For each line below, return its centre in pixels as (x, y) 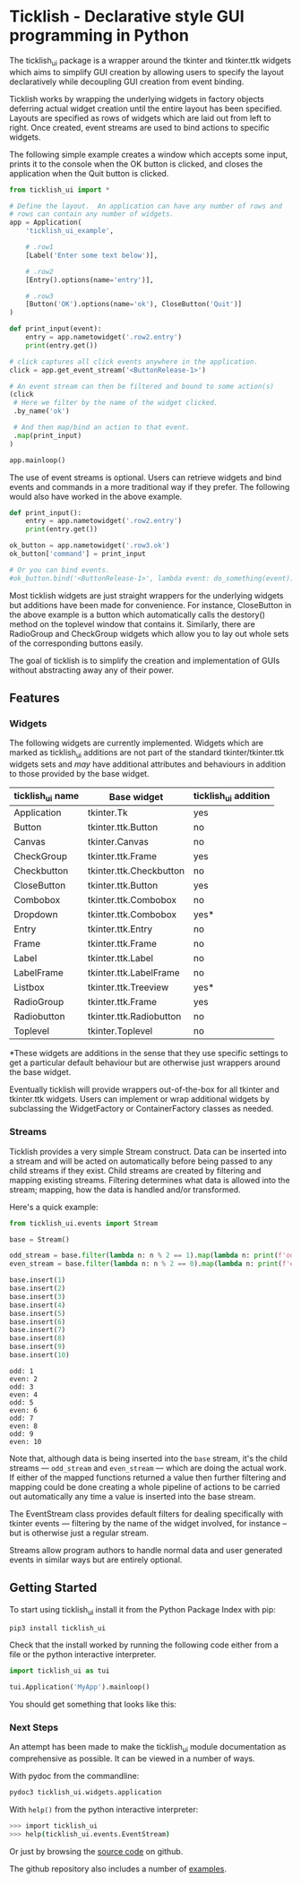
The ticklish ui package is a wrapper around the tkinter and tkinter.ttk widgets (150, 61)
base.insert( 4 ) (38, 1305)
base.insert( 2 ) (38, 1289)
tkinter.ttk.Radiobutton (135, 1017)
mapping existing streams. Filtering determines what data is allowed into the (150, 1180)
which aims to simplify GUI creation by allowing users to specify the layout (146, 72)
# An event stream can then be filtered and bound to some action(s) (142, 386)
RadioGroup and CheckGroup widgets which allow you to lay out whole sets (149, 633)
